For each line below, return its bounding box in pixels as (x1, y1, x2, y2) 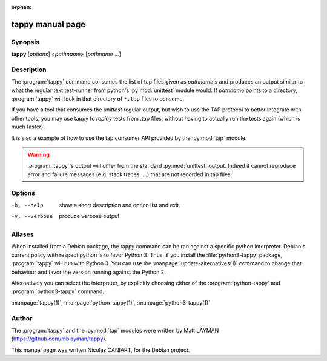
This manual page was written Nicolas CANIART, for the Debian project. (11, 346, 190, 354)
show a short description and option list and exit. (59, 201, 181, 208)
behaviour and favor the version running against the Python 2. (11, 268, 166, 276)
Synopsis (11, 38, 39, 46)
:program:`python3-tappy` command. (11, 288, 104, 295)
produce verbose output (59, 213, 120, 220)
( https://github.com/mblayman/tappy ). (11, 335, 107, 342)
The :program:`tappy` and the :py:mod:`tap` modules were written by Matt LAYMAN (11, 326, 219, 334)
